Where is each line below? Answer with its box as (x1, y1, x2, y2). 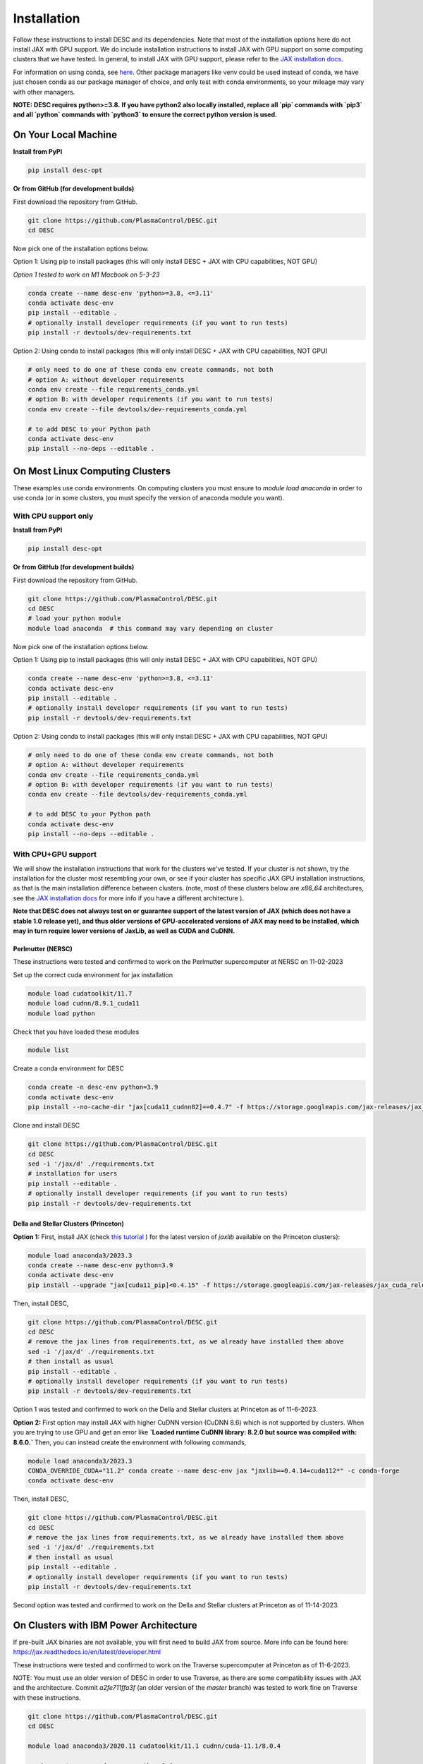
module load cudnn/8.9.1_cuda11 (27, 999, 140, 1008)
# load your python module (27, 615, 121, 622)
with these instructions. (13, 1693, 81, 1702)
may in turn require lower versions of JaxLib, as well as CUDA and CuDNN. (13, 926, 235, 935)
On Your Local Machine (13, 129, 118, 141)
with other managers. (13, 87, 75, 96)
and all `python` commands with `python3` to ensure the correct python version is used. (13, 110, 278, 119)
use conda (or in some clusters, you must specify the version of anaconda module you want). (13, 494, 285, 502)
